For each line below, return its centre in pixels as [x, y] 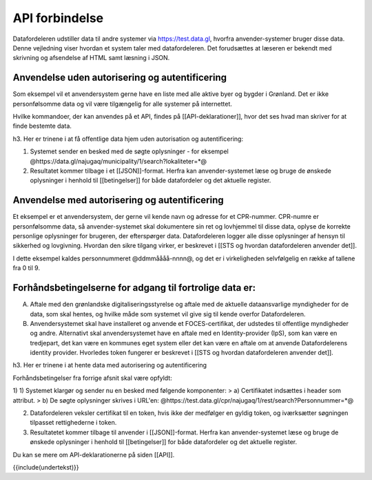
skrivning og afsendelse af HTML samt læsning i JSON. [91, 58]
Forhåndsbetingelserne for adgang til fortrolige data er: [134, 288]
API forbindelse [58, 18]
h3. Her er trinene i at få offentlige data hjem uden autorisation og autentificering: [128, 139]
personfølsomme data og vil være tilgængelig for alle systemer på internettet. [122, 104]
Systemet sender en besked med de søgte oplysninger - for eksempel [129, 151]
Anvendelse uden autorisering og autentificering [120, 78]
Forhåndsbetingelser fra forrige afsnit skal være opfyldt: [92, 378]
